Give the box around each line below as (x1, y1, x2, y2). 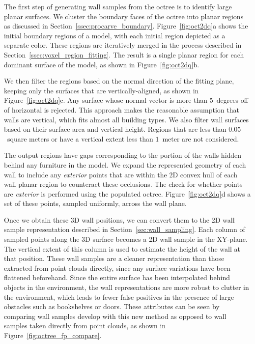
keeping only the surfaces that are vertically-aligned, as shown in (4, 85, 199, 95)
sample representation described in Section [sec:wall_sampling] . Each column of (4, 224, 245, 234)
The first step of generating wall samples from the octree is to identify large (4, 1, 232, 11)
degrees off (216, 95, 248, 105)
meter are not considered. (162, 133, 239, 143)
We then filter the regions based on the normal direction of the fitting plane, (4, 76, 234, 86)
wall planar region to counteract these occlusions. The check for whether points (4, 179, 243, 189)
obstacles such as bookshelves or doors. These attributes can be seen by (4, 301, 220, 312)
